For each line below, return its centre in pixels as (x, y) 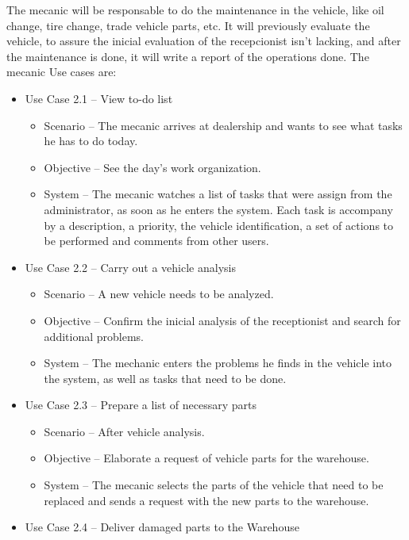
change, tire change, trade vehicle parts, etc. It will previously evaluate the (188, 25)
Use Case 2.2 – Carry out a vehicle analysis (130, 267)
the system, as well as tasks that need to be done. (165, 378)
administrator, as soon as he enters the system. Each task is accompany (218, 209)
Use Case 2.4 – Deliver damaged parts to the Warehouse (162, 527)
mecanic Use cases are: (62, 72)
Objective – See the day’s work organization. (152, 167)
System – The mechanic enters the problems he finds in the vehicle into (218, 363)
